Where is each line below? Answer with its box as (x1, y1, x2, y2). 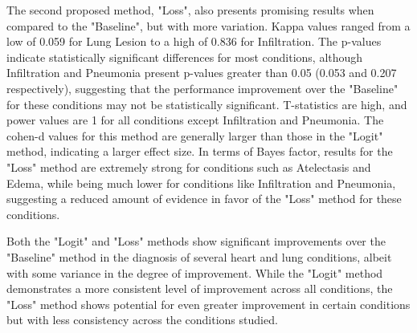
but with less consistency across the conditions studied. (6, 311, 278, 328)
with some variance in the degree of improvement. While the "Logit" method (6, 264, 383, 281)
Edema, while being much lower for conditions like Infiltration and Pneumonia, (6, 174, 396, 191)
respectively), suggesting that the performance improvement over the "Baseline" (6, 79, 399, 96)
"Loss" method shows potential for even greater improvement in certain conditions (6, 295, 411, 312)
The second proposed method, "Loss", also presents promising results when (6, 2, 374, 18)
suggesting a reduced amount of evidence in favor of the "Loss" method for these (6, 190, 402, 207)
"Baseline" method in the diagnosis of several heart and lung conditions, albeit (6, 248, 392, 265)
